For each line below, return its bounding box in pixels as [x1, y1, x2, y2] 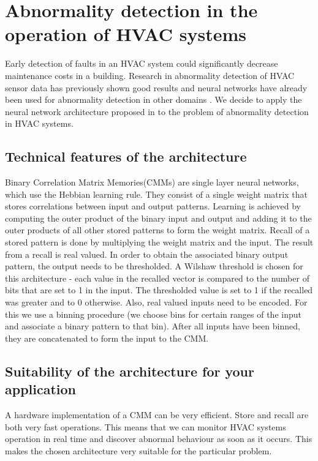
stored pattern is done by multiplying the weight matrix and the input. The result [5, 236, 314, 249]
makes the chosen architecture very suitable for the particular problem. [5, 444, 272, 457]
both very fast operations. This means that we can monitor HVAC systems [5, 420, 286, 433]
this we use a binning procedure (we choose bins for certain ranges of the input [5, 307, 301, 320]
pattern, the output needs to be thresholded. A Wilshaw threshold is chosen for [5, 260, 303, 272]
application [5, 380, 77, 399]
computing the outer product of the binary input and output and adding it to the [5, 211, 312, 224]
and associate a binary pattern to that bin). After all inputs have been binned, [5, 320, 300, 332]
